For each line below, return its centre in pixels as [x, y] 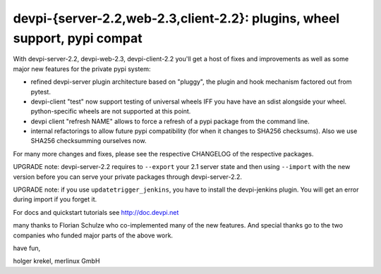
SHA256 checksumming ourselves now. [89, 141]
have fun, [27, 248]
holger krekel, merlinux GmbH [56, 261]
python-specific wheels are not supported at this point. [111, 111]
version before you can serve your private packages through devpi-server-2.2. [128, 177]
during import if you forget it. [55, 199]
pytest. [41, 92]
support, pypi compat [78, 38]
